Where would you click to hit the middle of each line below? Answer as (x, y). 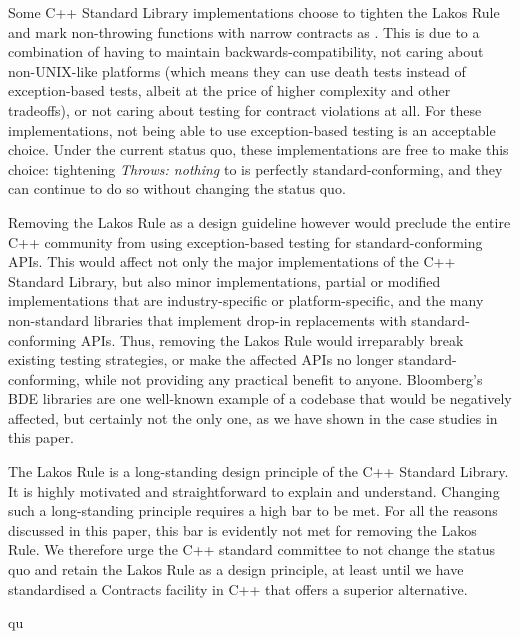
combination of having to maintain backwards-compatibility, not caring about (246, 51)
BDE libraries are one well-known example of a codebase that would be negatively (260, 398)
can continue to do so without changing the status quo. (177, 188)
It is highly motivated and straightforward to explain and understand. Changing (254, 490)
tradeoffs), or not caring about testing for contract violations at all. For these (245, 109)
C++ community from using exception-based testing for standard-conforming (245, 241)
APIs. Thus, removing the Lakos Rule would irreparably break (272, 339)
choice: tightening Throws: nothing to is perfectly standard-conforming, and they (255, 168)
